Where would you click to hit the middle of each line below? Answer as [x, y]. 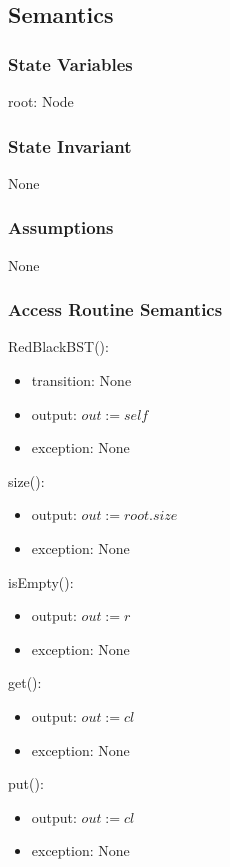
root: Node [41, 101]
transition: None [81, 380]
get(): [25, 682]
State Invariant [70, 145]
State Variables [70, 63]
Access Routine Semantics [115, 309]
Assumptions [61, 227]
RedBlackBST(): [58, 346]
